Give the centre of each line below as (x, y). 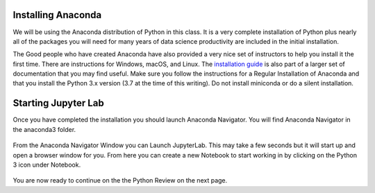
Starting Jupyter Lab (58, 103)
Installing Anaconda (57, 15)
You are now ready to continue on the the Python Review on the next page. (120, 181)
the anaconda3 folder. (44, 129)
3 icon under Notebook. (47, 165)
